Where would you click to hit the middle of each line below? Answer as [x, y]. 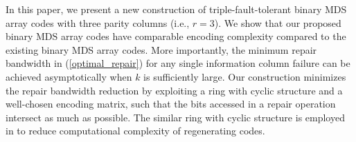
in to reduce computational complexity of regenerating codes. [135, 131]
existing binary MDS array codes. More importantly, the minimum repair [161, 49]
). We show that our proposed [278, 22]
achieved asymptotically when [69, 76]
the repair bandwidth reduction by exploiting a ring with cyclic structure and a [174, 90]
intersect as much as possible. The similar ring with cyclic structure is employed [175, 117]
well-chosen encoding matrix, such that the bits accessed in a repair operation [171, 104]
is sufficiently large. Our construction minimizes [245, 76]
